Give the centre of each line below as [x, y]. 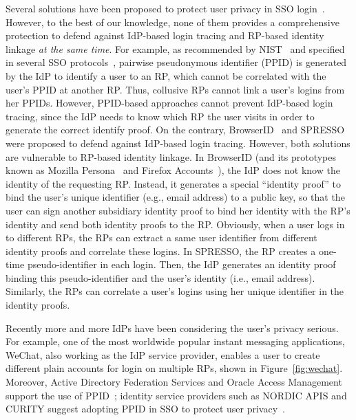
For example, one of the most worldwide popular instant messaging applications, [175, 341]
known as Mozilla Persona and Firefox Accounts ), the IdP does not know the [173, 170]
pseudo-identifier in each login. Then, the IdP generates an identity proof [181, 264]
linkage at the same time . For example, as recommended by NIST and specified [175, 48]
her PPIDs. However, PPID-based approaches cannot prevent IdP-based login [169, 103]
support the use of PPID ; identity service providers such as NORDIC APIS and [176, 395]
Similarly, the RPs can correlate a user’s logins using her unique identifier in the [175, 291]
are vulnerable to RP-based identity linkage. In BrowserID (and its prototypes [171, 156]
